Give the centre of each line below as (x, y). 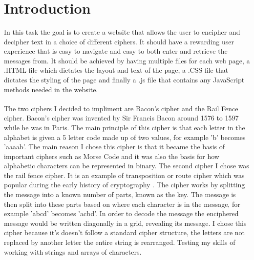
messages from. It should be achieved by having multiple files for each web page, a (127, 60)
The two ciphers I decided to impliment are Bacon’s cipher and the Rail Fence (121, 108)
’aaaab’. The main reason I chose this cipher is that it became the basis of (114, 147)
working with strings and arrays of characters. (73, 251)
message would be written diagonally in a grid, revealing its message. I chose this (125, 223)
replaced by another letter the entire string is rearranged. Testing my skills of (120, 242)
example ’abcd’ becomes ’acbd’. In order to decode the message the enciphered (121, 213)
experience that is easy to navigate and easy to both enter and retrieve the (116, 51)
